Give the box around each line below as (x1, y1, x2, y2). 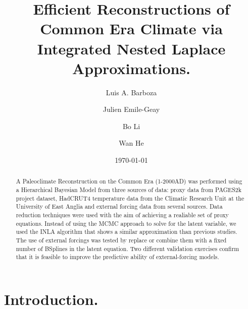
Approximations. (72, 57, 191, 78)
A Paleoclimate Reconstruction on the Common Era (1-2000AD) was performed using (16, 177, 242, 186)
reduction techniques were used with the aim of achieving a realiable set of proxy (16, 211, 229, 219)
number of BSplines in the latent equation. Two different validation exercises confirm (16, 244, 239, 253)
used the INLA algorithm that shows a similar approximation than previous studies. (16, 227, 237, 236)
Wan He (119, 138, 144, 148)
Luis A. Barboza (106, 87, 157, 97)
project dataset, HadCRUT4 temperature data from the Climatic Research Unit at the (16, 194, 244, 202)
